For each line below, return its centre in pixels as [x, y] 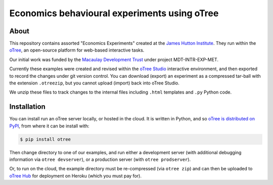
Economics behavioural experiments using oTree [114, 13]
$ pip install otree [45, 139]
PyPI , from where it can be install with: [49, 126]
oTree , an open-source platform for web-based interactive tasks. [77, 50]
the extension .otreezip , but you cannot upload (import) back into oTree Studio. [94, 83]
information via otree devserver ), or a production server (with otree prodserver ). [100, 160]
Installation [27, 107]
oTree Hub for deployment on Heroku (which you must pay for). [75, 176]
